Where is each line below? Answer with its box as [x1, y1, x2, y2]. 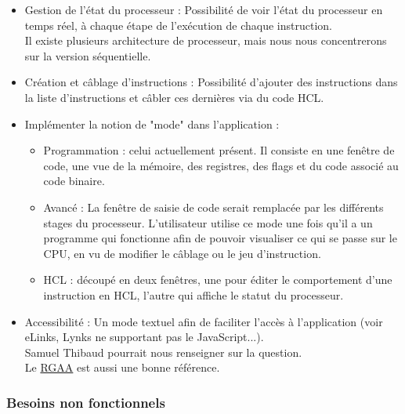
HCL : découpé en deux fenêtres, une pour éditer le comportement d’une [43, 271, 392, 288]
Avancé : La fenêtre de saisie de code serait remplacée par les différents [43, 198, 384, 215]
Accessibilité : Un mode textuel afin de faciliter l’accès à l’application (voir [24, 313, 383, 329]
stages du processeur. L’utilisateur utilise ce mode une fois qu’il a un [43, 214, 373, 231]
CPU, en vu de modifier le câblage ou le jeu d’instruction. [43, 245, 321, 261]
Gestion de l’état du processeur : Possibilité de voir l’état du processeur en [24, 2, 383, 17]
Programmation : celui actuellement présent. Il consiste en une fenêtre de [43, 142, 395, 158]
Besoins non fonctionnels [6, 392, 165, 412]
